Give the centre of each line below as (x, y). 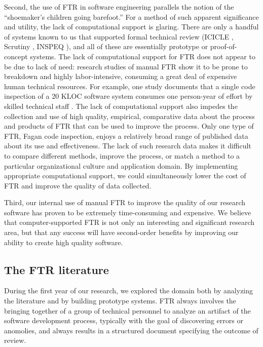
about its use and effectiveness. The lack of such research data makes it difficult (128, 146)
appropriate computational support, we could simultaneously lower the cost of (125, 176)
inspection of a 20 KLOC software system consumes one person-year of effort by (128, 96)
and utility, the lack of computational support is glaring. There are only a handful (131, 27)
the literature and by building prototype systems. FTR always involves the (120, 301)
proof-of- (223, 46)
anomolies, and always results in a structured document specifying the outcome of (131, 330)
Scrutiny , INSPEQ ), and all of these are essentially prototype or (106, 46)
